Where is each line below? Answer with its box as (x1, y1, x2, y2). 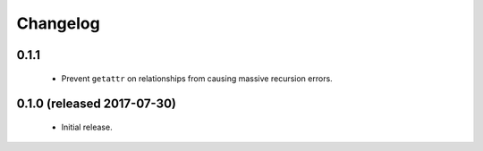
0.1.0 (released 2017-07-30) (16, 96, 176, 112)
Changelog (16, 13, 100, 33)
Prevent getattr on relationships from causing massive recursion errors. (61, 72, 333, 84)
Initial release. (61, 122, 113, 132)
